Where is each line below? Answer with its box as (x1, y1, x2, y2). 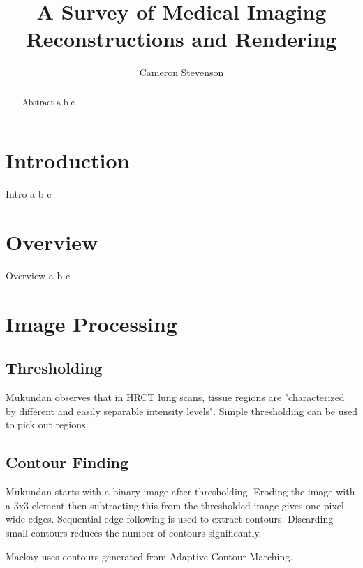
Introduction (6, 146, 130, 175)
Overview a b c (6, 268, 71, 283)
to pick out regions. (6, 417, 89, 432)
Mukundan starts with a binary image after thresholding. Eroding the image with (6, 484, 355, 499)
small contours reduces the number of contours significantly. (6, 525, 262, 539)
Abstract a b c (22, 96, 75, 108)
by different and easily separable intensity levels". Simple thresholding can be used (6, 403, 357, 418)
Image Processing (6, 309, 177, 337)
